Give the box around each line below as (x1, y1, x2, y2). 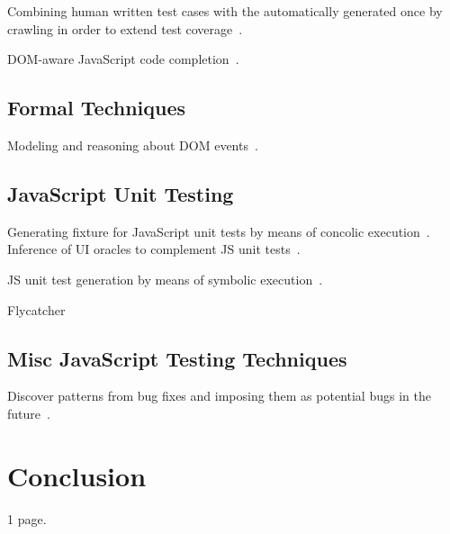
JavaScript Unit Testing (7, 179, 234, 207)
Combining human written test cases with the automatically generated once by (7, 2, 443, 20)
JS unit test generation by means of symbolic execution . (7, 269, 323, 288)
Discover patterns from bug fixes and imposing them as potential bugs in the (7, 386, 431, 405)
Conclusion (7, 457, 147, 493)
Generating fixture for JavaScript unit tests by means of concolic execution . (7, 222, 430, 240)
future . (7, 403, 50, 422)
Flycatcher (7, 300, 66, 319)
